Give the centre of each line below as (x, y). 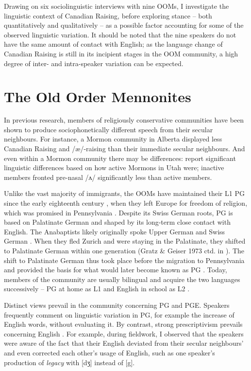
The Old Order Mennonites (98, 97)
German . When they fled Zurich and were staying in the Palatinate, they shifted (125, 241)
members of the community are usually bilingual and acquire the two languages (122, 279)
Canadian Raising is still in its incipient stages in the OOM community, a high (121, 53)
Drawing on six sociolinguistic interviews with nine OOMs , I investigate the (117, 6)
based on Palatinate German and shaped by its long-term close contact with (117, 222)
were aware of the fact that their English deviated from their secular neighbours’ (124, 343)
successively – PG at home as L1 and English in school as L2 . (97, 289)
